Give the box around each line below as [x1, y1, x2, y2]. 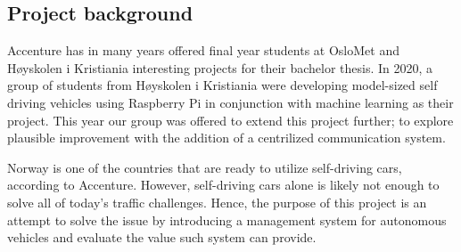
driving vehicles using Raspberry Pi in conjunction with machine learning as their [7, 93, 454, 111]
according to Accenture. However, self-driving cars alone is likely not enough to [7, 175, 440, 194]
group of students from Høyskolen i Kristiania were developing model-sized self [7, 76, 438, 94]
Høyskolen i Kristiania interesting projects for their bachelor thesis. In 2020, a [7, 58, 433, 77]
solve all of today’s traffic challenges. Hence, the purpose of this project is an [7, 192, 427, 211]
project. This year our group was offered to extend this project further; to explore [7, 110, 454, 129]
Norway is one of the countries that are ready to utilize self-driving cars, [7, 158, 402, 176]
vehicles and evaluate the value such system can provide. [7, 228, 317, 247]
